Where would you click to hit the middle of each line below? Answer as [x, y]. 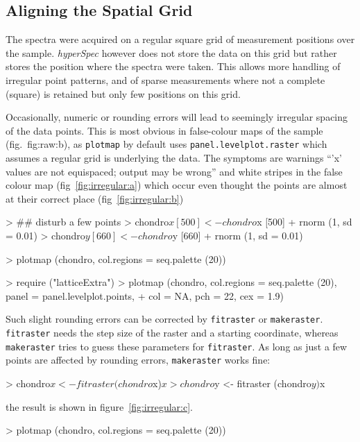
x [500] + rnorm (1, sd [305, 222]
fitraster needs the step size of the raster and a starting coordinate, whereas [172, 333]
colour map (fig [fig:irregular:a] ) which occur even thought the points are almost [177, 185]
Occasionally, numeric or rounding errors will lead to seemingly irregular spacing [177, 117]
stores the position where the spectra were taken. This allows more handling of [173, 66]
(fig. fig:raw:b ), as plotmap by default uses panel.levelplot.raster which [166, 144]
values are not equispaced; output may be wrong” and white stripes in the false [174, 171]
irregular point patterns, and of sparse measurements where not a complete [165, 79]
